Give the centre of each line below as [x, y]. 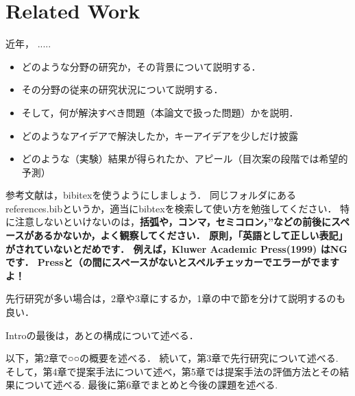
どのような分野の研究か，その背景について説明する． [141, 66]
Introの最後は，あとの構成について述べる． [102, 335]
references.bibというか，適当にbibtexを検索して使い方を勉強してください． [171, 208]
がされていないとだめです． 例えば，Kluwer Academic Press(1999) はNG [176, 248]
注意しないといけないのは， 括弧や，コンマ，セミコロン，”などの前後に [173, 222]
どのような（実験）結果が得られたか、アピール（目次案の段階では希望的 [185, 159]
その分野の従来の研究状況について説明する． [122, 89]
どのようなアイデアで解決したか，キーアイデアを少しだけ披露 [160, 135]
